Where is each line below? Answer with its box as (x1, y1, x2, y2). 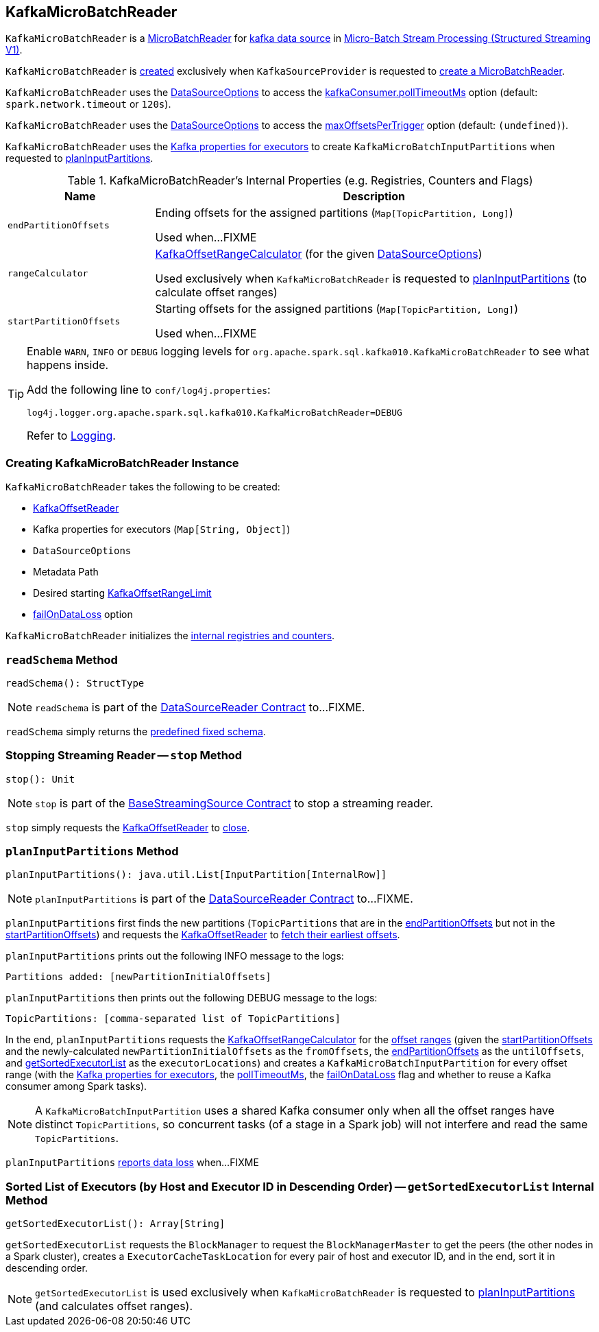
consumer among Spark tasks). (5, 1080, 147, 1093)
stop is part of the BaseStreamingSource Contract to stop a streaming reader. (35, 796, 433, 810)
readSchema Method (5, 652, 118, 667)
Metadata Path (33, 566, 99, 578)
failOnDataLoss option (33, 608, 133, 621)
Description (343, 189, 405, 204)
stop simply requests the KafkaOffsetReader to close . (5, 821, 250, 833)
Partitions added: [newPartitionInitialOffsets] (5, 971, 271, 983)
